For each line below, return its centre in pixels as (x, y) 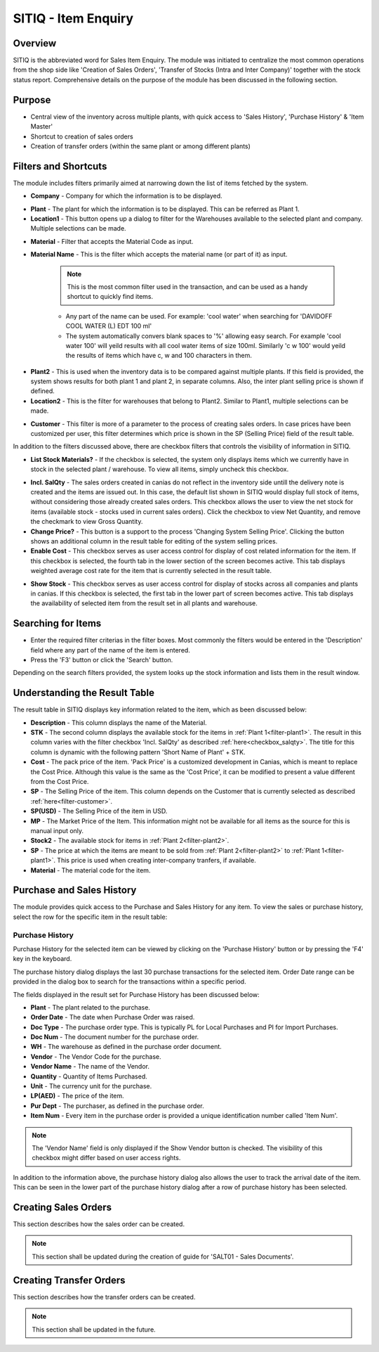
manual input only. (57, 830)
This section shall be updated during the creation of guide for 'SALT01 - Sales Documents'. (163, 1256)
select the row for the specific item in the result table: (90, 917)
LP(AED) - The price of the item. (77, 1096)
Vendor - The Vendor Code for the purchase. (96, 1056)
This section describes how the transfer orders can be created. (104, 1296)
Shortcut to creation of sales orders (82, 136)
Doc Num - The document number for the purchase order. (115, 1037)
